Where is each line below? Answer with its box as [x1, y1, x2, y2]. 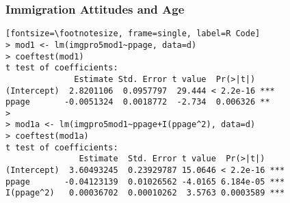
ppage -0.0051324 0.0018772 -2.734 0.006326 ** [5, 97, 270, 107]
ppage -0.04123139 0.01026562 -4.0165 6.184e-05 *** [5, 176, 285, 187]
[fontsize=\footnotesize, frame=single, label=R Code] [5, 29, 261, 39]
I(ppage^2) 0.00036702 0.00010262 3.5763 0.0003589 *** [5, 188, 285, 198]
